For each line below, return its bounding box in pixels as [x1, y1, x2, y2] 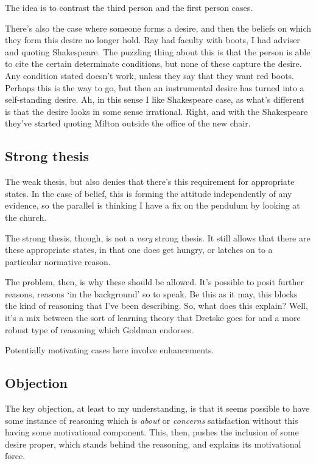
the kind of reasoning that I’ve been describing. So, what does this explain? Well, [5, 299, 308, 312]
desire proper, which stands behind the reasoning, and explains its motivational [5, 437, 301, 450]
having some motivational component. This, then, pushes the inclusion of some [5, 426, 299, 438]
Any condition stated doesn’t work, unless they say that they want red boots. [5, 69, 294, 81]
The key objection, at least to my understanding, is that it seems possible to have [5, 402, 310, 415]
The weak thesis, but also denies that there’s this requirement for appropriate [5, 175, 295, 188]
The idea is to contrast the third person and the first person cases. [5, 1, 253, 13]
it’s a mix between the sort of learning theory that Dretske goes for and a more [5, 311, 301, 324]
